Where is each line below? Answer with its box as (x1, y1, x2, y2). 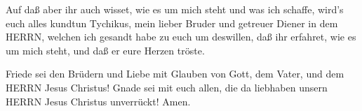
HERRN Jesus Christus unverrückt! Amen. (6, 94, 191, 108)
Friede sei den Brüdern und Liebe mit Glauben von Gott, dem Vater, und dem (6, 66, 344, 81)
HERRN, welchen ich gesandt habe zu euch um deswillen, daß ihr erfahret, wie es (6, 29, 356, 44)
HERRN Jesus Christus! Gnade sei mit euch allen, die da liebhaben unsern (6, 80, 328, 94)
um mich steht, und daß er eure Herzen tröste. (6, 43, 205, 57)
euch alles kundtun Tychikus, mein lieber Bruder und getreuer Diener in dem (6, 15, 338, 30)
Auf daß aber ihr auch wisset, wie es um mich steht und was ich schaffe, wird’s (6, 2, 344, 16)
